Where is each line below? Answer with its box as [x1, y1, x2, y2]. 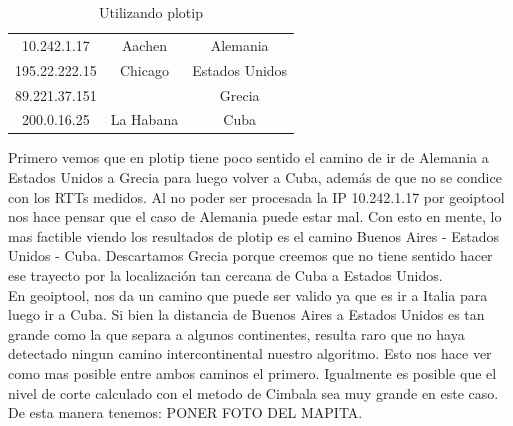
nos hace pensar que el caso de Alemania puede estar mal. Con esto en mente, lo [8, 206, 502, 227]
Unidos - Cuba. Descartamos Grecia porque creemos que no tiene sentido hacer [8, 245, 493, 266]
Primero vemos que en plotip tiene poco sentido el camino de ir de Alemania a [8, 147, 489, 168]
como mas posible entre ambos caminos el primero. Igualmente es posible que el [8, 363, 497, 383]
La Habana [110, 109, 179, 130]
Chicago [119, 59, 169, 80]
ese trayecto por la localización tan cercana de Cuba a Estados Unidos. [8, 265, 443, 286]
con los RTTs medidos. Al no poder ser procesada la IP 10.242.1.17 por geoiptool [8, 186, 505, 207]
